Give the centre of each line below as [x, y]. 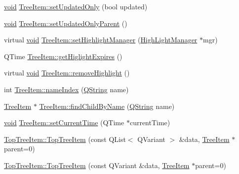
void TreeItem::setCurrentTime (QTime [64, 122]
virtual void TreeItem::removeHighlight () [67, 73]
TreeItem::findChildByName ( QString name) [107, 106]
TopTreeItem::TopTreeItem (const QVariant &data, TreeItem [97, 165]
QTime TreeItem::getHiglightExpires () [63, 56]
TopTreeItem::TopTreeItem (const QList [65, 139]
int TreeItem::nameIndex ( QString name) [66, 89]
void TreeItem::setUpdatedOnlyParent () [66, 23]
